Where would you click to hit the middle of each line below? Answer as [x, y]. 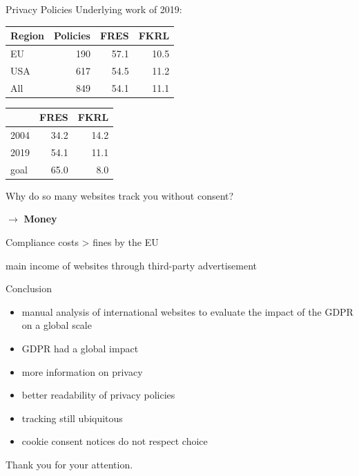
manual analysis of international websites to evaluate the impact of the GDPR [187, 311]
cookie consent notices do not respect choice [115, 441]
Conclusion [29, 288]
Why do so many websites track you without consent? [120, 195]
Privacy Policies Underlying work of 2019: [94, 9]
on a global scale [57, 325]
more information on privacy [82, 371]
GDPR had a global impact [80, 348]
